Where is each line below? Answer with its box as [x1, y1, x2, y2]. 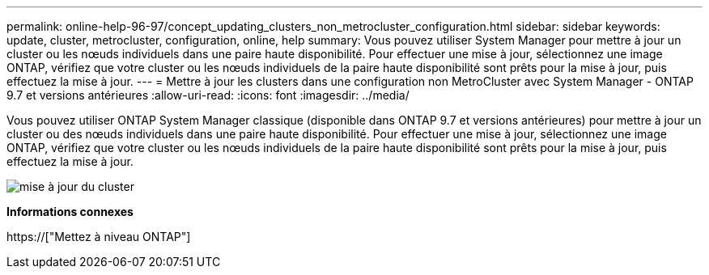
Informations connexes [6, 205, 134, 218]
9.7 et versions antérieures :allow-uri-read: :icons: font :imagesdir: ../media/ [6, 88, 410, 102]
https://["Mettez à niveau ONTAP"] [6, 230, 191, 243]
